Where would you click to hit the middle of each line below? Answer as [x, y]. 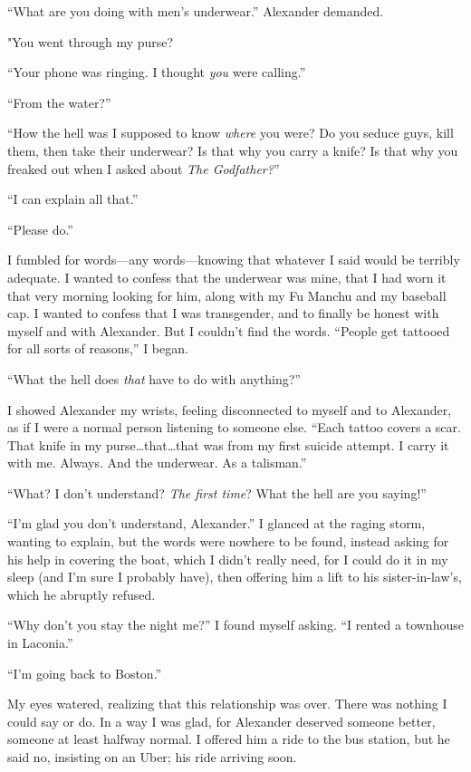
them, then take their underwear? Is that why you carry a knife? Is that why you [233, 150]
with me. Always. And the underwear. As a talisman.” [157, 463]
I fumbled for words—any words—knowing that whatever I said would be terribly [234, 260]
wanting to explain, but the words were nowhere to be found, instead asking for [228, 541]
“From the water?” [59, 102]
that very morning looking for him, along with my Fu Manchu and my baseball [227, 295]
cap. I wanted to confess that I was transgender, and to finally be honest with [223, 313]
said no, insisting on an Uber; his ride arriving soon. [152, 757]
